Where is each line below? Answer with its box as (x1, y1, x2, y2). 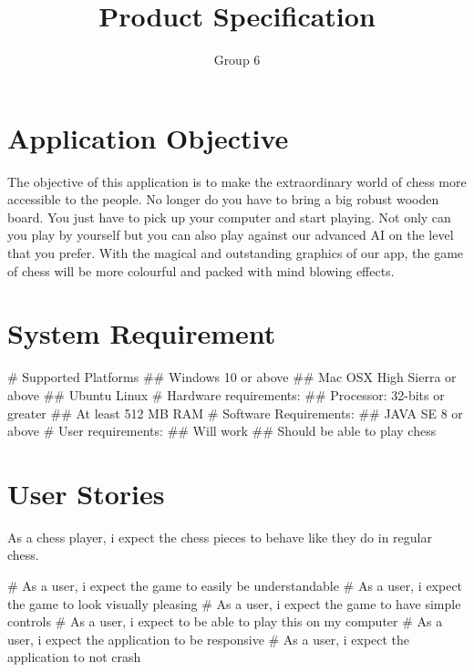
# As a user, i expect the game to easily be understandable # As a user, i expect (7, 576, 463, 595)
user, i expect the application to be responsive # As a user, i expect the (7, 629, 410, 648)
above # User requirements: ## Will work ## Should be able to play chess (7, 421, 437, 440)
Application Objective (7, 119, 289, 156)
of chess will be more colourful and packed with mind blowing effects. (7, 261, 395, 280)
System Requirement (7, 315, 276, 352)
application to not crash (7, 647, 141, 667)
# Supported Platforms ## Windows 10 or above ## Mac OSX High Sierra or (7, 367, 457, 387)
